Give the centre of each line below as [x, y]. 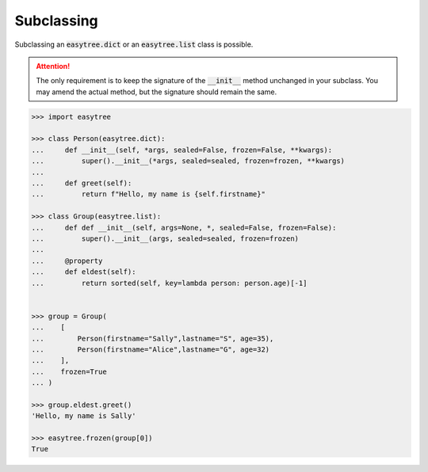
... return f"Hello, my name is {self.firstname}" [148, 194]
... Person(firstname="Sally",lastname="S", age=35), [153, 338]
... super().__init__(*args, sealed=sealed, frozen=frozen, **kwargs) [188, 161]
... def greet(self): [82, 183]
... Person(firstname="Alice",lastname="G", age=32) [151, 349]
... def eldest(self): [84, 272]
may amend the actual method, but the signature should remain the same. [157, 92]
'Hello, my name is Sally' [84, 416]
